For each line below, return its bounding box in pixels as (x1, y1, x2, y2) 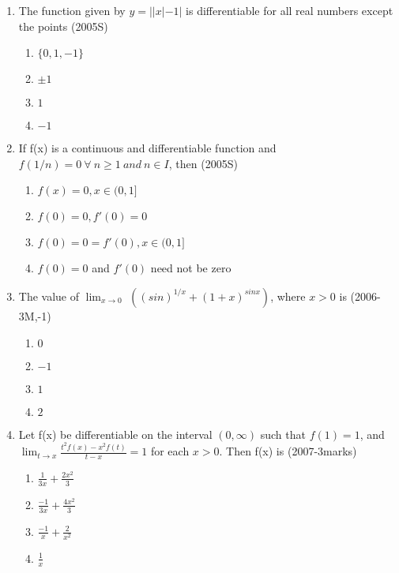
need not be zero (150, 260, 231, 276)
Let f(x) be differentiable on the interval (18, 425, 213, 442)
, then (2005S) (168, 155, 238, 171)
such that (260, 425, 306, 442)
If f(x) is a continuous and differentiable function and (18, 140, 277, 156)
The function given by (18, 2, 126, 18)
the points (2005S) (18, 17, 108, 34)
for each (150, 443, 190, 459)
